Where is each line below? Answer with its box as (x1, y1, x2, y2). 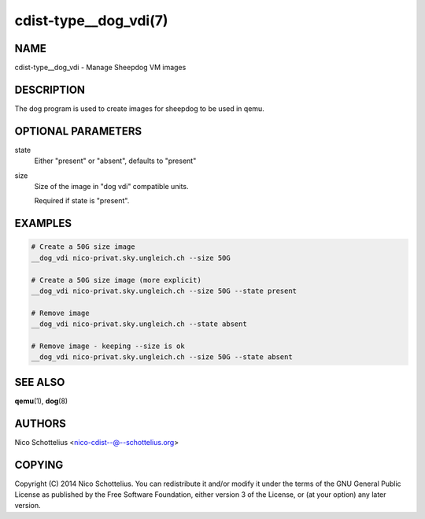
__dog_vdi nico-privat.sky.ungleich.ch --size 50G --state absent (31, 353, 293, 361)
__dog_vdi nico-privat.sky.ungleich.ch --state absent (31, 320, 247, 328)
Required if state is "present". (34, 196, 130, 206)
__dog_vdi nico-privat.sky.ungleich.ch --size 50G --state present (31, 287, 297, 295)
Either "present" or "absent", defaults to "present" (34, 156, 197, 165)
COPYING (14, 458, 64, 472)
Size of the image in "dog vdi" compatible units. (34, 182, 189, 191)
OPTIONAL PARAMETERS (14, 124, 142, 138)
